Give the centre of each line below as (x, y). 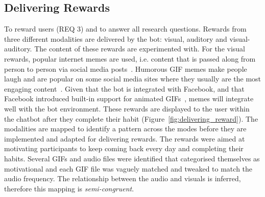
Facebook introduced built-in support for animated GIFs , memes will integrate (129, 99)
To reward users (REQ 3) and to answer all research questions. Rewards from (125, 29)
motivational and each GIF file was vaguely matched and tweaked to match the (128, 168)
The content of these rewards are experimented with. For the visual (140, 49)
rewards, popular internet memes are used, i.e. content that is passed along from (130, 58)
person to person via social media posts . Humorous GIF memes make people (126, 68)
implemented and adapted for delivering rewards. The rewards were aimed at (125, 138)
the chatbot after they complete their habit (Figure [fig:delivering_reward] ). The (131, 118)
